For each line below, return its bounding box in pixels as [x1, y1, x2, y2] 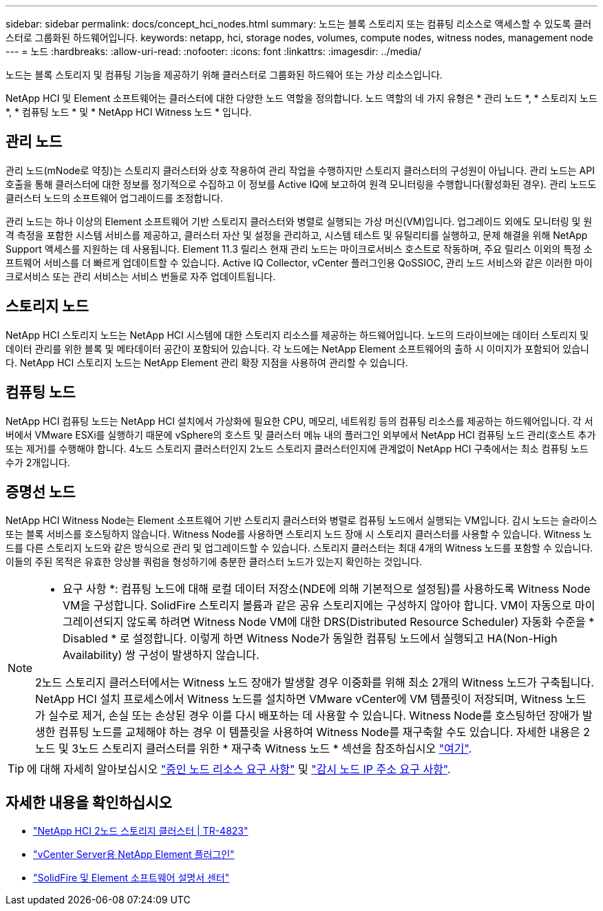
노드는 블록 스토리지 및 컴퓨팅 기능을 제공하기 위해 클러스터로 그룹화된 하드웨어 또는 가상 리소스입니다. [6, 69, 443, 81]
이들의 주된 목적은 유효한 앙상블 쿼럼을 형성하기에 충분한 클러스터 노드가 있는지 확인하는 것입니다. [6, 556, 423, 568]
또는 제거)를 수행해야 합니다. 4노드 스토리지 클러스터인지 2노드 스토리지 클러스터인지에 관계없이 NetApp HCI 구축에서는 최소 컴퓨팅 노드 [6, 442, 589, 454]
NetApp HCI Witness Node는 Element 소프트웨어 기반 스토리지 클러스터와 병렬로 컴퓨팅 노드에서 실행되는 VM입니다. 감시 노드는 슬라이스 [6, 514, 597, 527]
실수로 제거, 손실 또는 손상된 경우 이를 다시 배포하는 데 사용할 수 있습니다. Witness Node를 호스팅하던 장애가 [48, 709, 580, 723]
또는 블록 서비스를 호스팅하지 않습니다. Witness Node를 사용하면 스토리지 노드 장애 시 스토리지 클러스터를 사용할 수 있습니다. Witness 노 [6, 528, 592, 541]
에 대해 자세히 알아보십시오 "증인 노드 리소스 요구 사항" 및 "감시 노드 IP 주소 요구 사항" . [27, 762, 451, 777]
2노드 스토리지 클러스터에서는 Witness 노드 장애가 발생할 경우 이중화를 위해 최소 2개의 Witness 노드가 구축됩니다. [35, 676, 594, 690]
